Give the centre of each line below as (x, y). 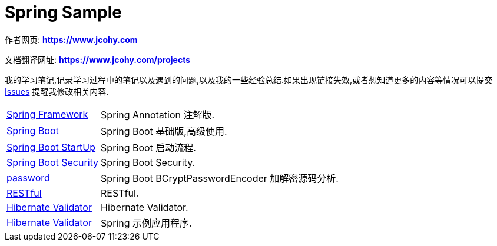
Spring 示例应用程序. (146, 223)
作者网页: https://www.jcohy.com (71, 39)
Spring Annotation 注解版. (158, 114)
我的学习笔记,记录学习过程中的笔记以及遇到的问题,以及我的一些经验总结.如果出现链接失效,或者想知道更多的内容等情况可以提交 (249, 79)
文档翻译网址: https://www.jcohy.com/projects (98, 59)
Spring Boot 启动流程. (148, 147)
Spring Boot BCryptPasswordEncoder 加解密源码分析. (220, 178)
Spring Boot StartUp (51, 147)
